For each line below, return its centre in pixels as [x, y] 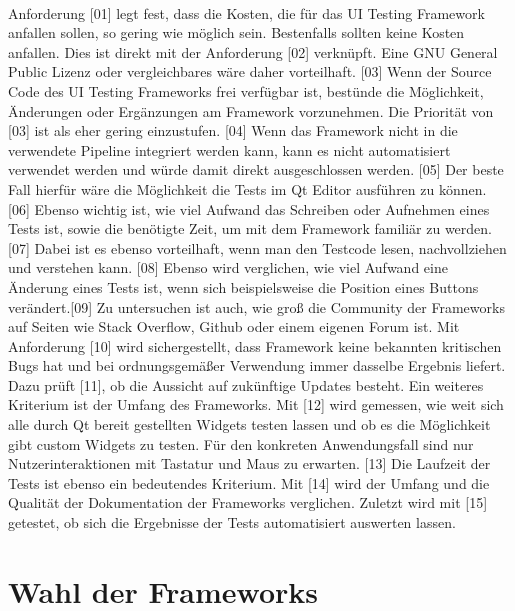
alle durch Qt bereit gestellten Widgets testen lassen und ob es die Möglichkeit [249, 424]
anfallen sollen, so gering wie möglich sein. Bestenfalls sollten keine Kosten [236, 32]
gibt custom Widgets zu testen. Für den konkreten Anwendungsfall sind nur [241, 443]
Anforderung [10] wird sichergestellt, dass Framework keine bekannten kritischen [255, 345]
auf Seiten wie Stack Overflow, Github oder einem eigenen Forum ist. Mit [234, 326]
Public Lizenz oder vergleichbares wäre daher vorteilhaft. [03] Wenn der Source [250, 71]
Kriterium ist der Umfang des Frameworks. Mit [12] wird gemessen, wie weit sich [256, 404]
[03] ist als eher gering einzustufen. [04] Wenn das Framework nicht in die [233, 130]
